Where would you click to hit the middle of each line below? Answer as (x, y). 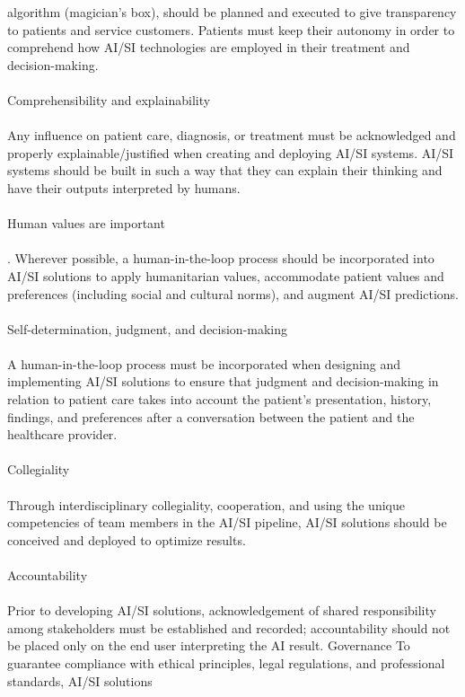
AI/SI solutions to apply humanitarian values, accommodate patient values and (226, 275)
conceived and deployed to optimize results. (127, 539)
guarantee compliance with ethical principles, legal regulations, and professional (226, 662)
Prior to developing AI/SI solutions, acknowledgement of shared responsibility (222, 610)
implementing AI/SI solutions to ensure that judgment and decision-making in (223, 381)
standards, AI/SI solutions (80, 680)
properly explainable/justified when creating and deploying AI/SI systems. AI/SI (231, 152)
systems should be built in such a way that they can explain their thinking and (225, 170)
